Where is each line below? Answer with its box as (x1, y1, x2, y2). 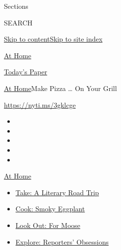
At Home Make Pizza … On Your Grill (4, 83, 117, 93)
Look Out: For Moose (15, 220, 80, 230)
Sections (4, 1, 28, 11)
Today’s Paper (4, 67, 48, 77)
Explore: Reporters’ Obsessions (15, 236, 109, 247)
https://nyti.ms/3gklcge (4, 99, 76, 110)
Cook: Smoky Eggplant (15, 204, 85, 214)
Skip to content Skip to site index (4, 34, 103, 44)
